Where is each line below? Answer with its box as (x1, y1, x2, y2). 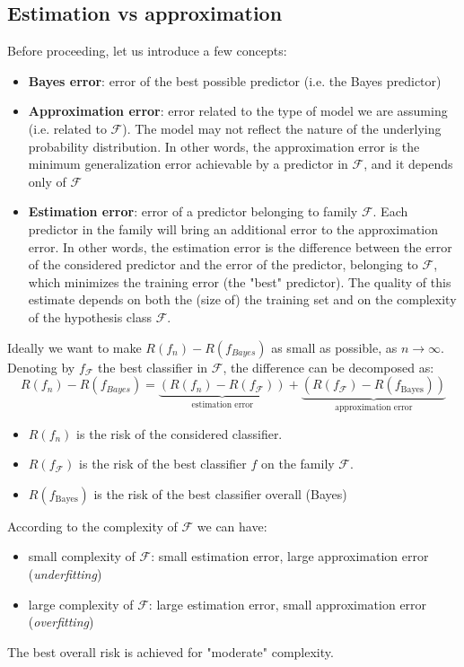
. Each (372, 202, 408, 221)
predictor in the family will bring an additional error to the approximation (28, 219, 438, 238)
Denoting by (7, 357, 75, 376)
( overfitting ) (28, 612, 94, 631)
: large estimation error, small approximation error (148, 594, 427, 613)
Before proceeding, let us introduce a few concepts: (7, 41, 287, 60)
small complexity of (28, 547, 136, 566)
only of (28, 171, 66, 190)
